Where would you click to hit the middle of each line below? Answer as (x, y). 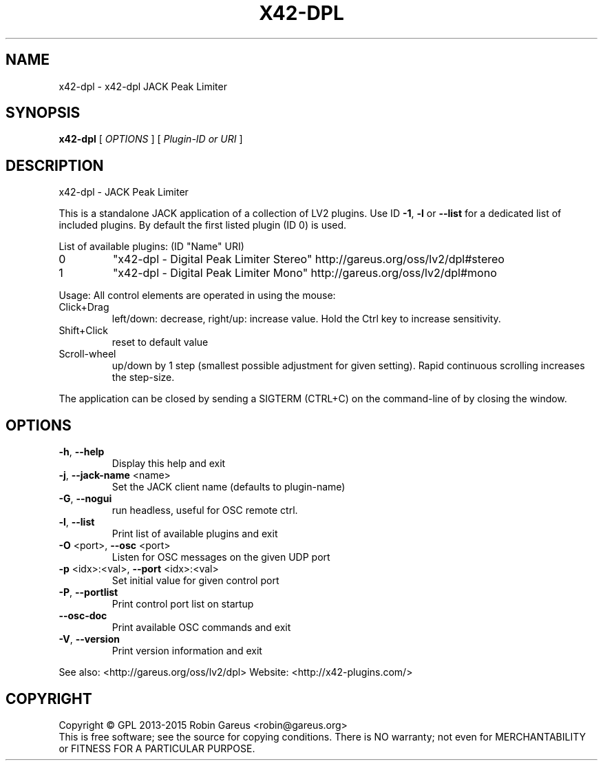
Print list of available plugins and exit (195, 534)
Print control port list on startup (183, 604)
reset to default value (160, 342)
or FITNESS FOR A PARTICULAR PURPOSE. (157, 748)
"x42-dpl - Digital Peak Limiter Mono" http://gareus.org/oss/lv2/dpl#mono (305, 273)
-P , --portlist (88, 592)
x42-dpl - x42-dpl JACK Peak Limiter (143, 86)
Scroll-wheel (87, 354)
